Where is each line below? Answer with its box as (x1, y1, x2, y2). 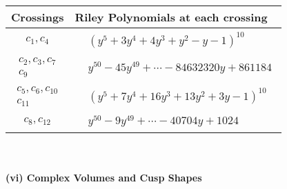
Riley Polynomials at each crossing (75, 9, 268, 25)
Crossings (11, 9, 64, 25)
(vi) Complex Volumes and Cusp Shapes (6, 170, 202, 185)
